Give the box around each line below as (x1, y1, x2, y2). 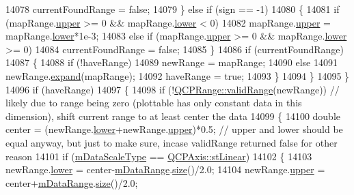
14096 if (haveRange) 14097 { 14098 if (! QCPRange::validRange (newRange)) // (5, 82, 340, 96)
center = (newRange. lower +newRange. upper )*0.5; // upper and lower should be (5, 122, 343, 136)
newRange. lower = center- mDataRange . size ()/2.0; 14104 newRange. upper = (5, 162, 325, 177)
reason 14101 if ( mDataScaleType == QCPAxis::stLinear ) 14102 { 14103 (5, 149, 312, 163)
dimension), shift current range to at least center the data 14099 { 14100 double (5, 108, 341, 123)
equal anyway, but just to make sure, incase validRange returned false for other (5, 135, 338, 149)
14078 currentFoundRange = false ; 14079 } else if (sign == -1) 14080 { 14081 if (5, 2, 340, 16)
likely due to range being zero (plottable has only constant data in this (5, 95, 302, 110)
